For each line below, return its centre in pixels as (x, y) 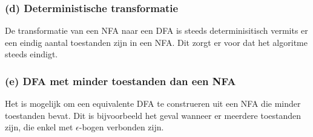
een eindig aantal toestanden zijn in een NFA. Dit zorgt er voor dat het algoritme (156, 42)
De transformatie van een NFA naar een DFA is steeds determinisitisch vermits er (156, 30)
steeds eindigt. (31, 54)
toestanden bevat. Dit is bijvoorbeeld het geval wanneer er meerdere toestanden (153, 115)
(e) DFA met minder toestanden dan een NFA (120, 81)
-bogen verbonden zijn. (121, 127)
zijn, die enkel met (39, 127)
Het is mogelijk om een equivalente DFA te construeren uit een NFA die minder (153, 104)
